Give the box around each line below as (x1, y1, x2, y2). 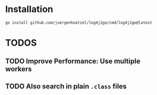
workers (5, 65, 32, 73)
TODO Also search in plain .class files (5, 82, 127, 90)
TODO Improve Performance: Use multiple (5, 57, 140, 66)
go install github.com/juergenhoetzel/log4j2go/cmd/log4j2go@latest (5, 20, 152, 25)
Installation (5, 4, 54, 15)
